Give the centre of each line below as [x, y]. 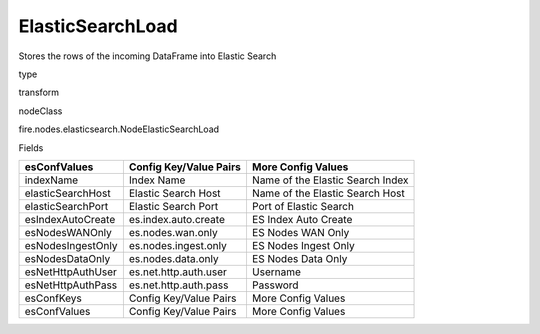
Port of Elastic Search [303, 206]
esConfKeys [53, 298]
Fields [31, 147]
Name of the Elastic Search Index [330, 180]
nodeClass [40, 111]
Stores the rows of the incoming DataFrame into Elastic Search [147, 56]
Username [276, 272]
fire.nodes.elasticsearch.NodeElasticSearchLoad [119, 129]
